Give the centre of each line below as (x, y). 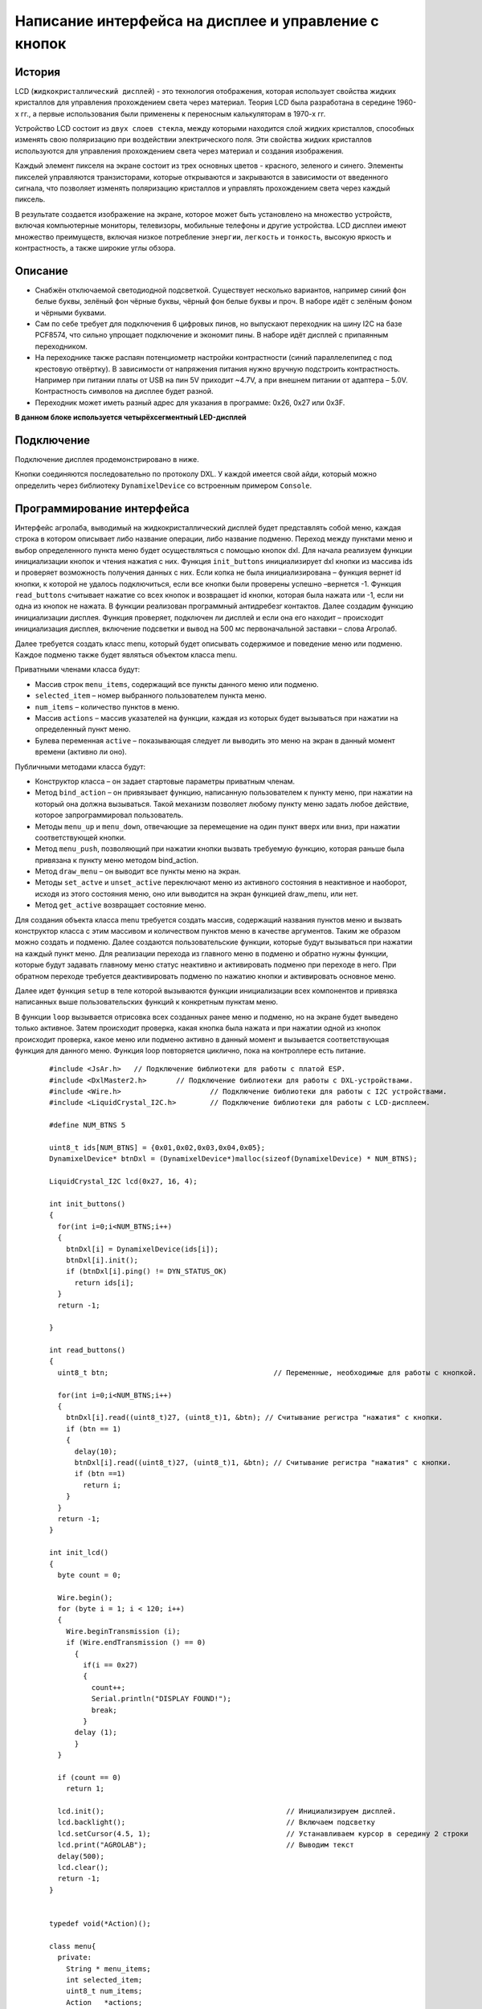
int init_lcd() (79, 1553)
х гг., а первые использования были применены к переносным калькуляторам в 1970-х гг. (170, 113)
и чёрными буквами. (71, 313)
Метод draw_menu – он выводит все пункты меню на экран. (138, 871)
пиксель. (30, 199)
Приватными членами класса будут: (78, 669)
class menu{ (73, 1946)
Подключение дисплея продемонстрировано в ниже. (107, 460)
